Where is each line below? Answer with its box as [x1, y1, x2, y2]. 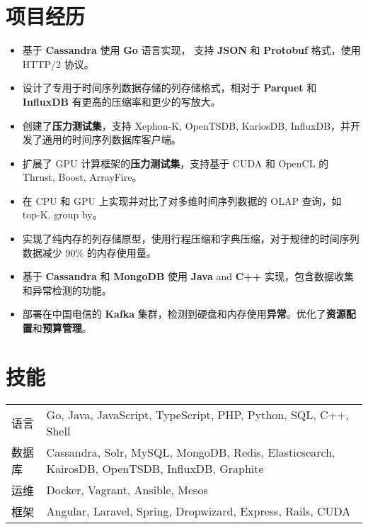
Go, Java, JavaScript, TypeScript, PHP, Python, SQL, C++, [46, 406, 349, 423]
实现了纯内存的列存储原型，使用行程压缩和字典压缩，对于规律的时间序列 [22, 231, 360, 246]
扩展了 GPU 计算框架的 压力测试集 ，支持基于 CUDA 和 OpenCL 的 [22, 155, 329, 170]
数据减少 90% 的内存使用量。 [22, 245, 156, 260]
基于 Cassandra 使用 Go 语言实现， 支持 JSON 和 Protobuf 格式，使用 [22, 43, 361, 57]
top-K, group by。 [22, 207, 103, 222]
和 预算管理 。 [32, 321, 92, 335]
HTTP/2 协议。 [22, 56, 94, 71]
